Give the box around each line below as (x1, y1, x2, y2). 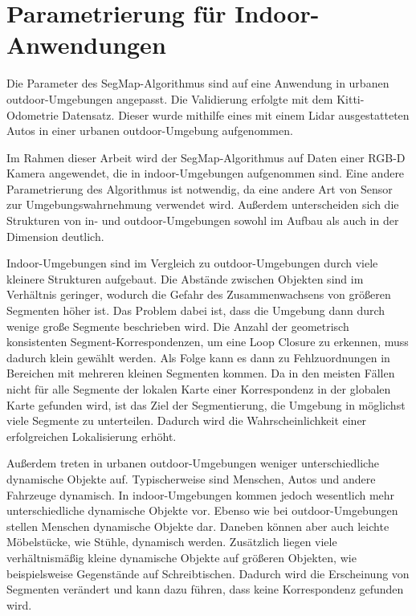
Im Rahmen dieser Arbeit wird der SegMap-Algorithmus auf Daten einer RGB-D (6, 149, 406, 165)
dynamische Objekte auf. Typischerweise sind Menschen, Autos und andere (6, 470, 376, 487)
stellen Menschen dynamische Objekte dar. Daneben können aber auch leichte (6, 517, 389, 534)
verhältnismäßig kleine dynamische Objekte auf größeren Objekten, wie (6, 549, 357, 565)
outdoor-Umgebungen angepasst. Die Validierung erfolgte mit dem (6, 90, 333, 107)
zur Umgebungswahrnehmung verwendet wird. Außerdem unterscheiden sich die (6, 196, 399, 213)
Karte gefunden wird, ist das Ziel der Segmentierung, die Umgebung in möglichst (6, 396, 406, 413)
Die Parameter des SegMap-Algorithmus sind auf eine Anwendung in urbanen (6, 75, 389, 92)
